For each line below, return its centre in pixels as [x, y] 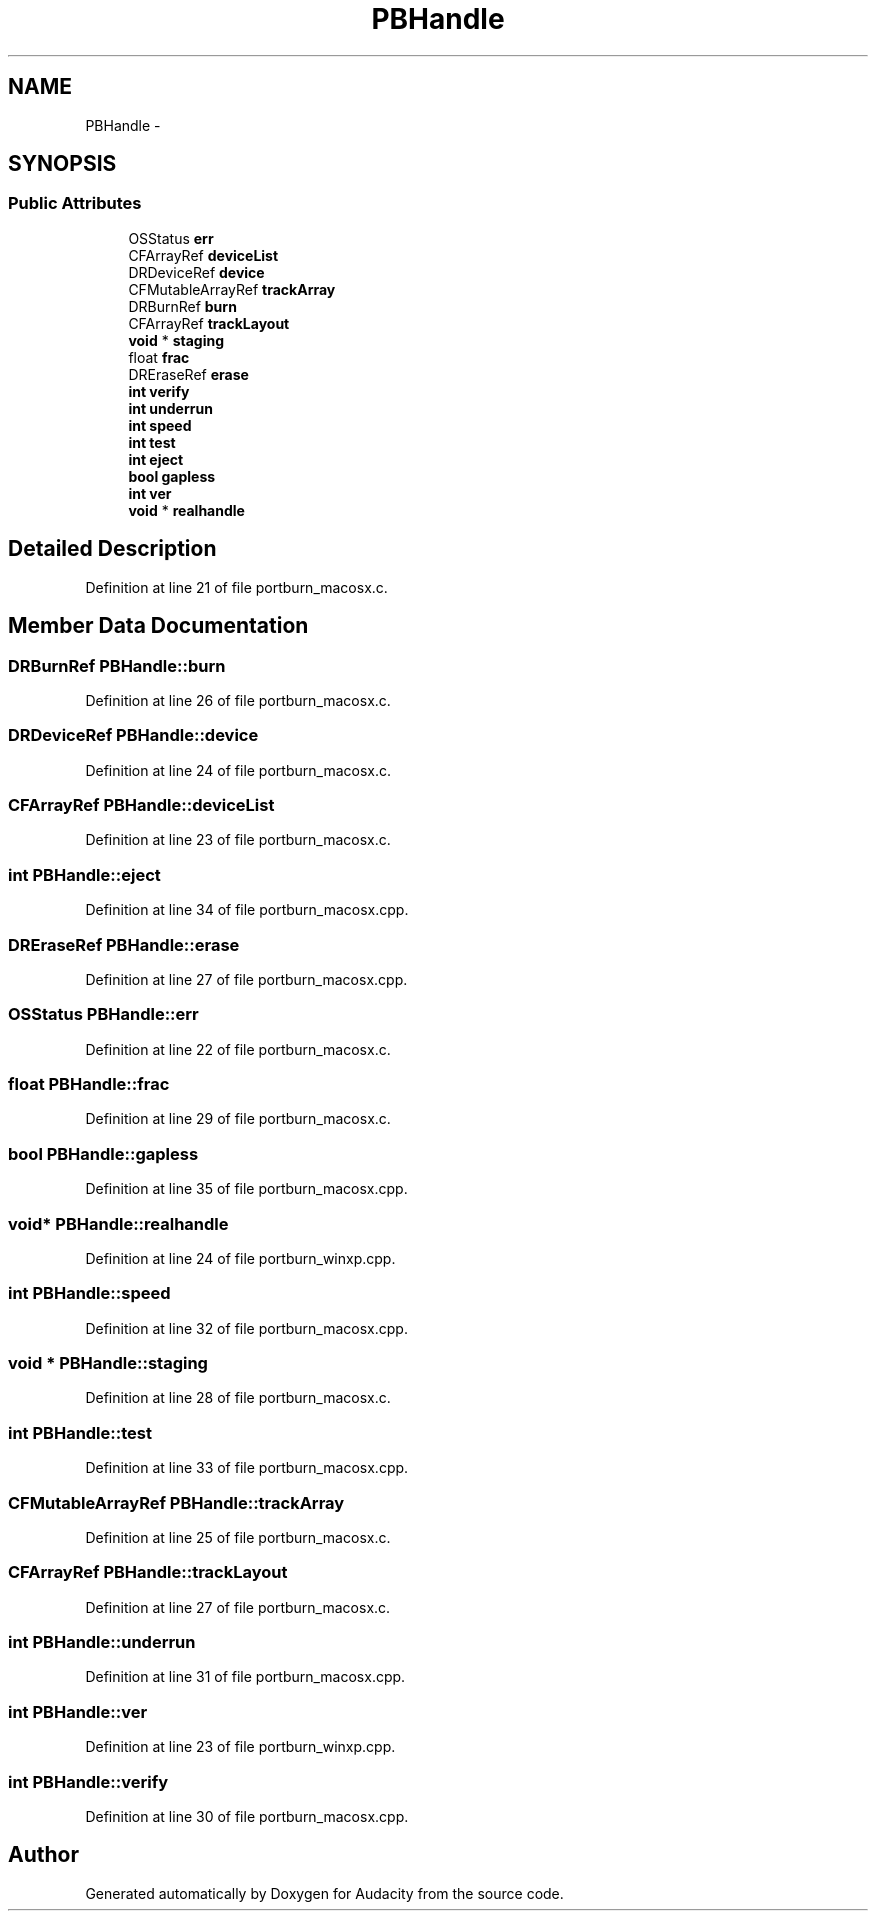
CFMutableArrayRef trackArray [232, 289]
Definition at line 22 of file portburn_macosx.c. [238, 1049]
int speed [160, 425]
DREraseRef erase [188, 374]
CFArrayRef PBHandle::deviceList [141, 805]
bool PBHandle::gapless [103, 1153]
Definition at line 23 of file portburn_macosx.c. [238, 840]
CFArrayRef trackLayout [209, 323]
